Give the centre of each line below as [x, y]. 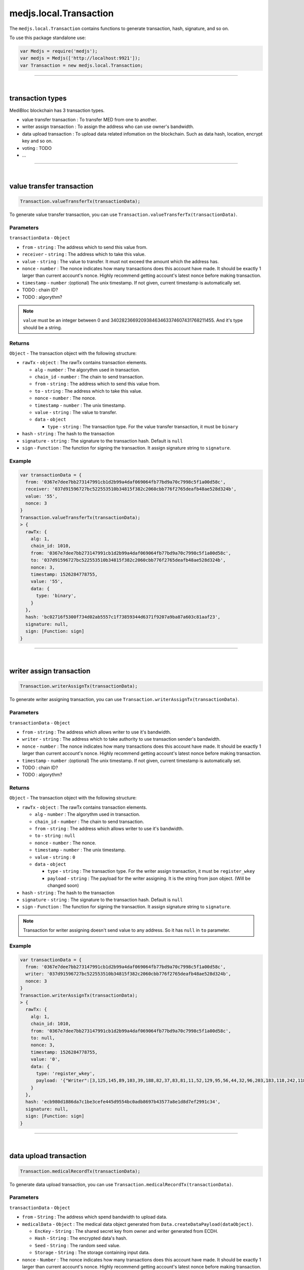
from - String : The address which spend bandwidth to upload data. [94, 1217]
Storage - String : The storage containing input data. [92, 1253]
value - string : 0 [55, 857]
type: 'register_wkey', [66, 1073]
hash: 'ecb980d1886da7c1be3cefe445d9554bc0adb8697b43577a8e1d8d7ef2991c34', [123, 1102]
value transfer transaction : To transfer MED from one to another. [89, 119]
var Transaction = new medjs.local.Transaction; [82, 65]
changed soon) [63, 885]
